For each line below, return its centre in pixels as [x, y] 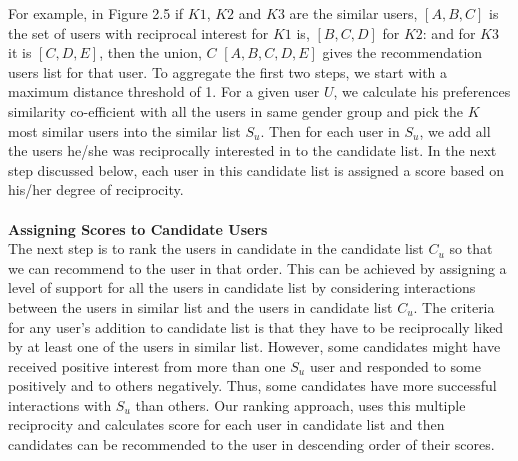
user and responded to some [395, 365]
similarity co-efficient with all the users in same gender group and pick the [236, 110]
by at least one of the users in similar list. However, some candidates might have [254, 346]
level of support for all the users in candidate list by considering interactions [242, 287]
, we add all [455, 130]
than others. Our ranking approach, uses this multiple [300, 404]
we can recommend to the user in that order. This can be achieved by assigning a [257, 267]
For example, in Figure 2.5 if [96, 13]
